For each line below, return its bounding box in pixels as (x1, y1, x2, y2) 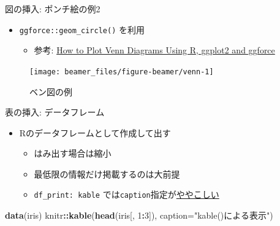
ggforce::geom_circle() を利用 (19, 23, 145, 36)
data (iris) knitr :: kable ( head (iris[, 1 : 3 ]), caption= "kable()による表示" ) (5, 209, 273, 222)
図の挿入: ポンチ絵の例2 (5, 2, 100, 15)
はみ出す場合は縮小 (34, 147, 112, 160)
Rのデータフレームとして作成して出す (19, 126, 171, 139)
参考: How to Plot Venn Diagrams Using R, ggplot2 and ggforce (34, 44, 275, 56)
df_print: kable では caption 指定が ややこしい (34, 188, 219, 201)
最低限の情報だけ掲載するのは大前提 (34, 167, 180, 180)
